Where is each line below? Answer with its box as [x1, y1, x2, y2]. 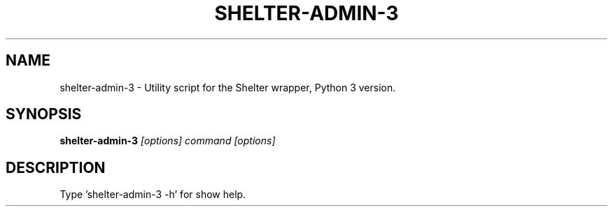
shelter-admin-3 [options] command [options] [59, 135, 276, 147]
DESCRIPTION [6, 158, 106, 176]
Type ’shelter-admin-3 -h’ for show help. [59, 188, 246, 201]
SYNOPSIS [6, 105, 82, 123]
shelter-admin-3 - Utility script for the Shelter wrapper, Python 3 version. [59, 81, 396, 93]
